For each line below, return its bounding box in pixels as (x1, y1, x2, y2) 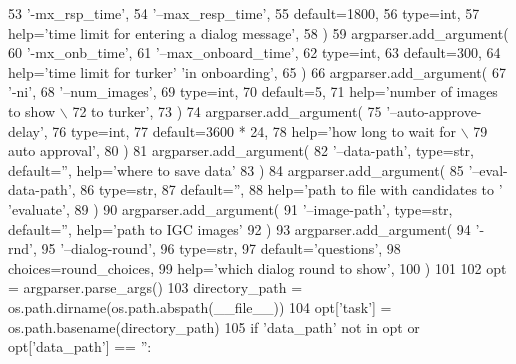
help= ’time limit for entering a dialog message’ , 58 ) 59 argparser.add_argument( (8, 22, 509, 43)
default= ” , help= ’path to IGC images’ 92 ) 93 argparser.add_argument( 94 (8, 218, 471, 239)
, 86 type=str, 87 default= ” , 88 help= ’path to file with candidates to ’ (71, 179, 503, 200)
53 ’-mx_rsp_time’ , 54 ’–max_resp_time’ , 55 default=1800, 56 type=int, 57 (8, 3, 480, 23)
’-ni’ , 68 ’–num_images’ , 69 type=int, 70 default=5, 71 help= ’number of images (8, 81, 498, 102)
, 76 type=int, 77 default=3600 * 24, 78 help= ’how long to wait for (43, 120, 457, 141)
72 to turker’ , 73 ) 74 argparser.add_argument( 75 (72, 100, 382, 121)
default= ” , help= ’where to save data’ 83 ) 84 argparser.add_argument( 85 (8, 159, 464, 180)
